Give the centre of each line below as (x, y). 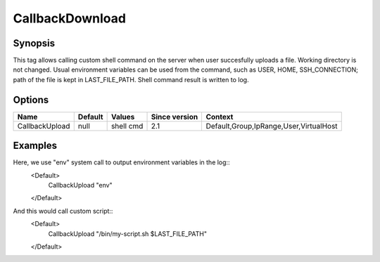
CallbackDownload (70, 18)
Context (220, 117)
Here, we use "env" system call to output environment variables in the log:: (121, 162)
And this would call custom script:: (63, 211)
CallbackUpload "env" (80, 185)
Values (123, 117)
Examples (35, 146)
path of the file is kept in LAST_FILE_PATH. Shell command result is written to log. (131, 79)
